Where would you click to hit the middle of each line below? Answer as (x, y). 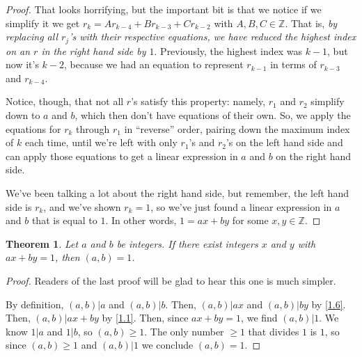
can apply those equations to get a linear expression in (122, 156)
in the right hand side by (94, 50)
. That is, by (311, 23)
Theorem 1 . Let (42, 243)
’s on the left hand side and (284, 142)
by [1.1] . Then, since (145, 318)
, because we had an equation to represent (154, 64)
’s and (202, 142)
